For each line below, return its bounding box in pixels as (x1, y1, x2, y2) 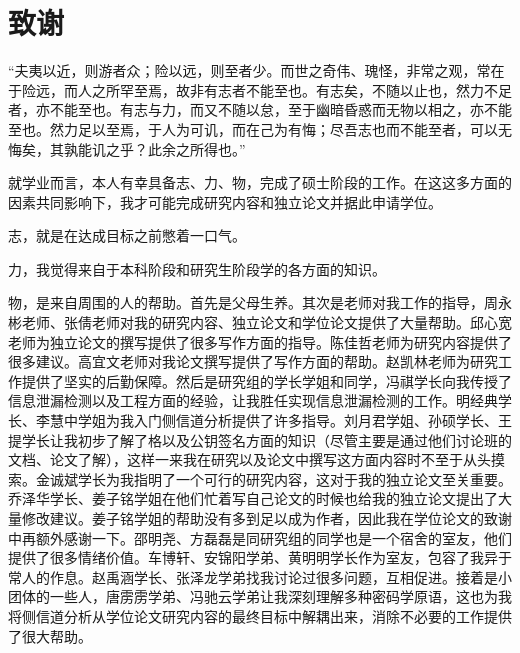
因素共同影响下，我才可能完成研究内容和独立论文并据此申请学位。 (8, 191, 442, 212)
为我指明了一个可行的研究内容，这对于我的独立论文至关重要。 (105, 468, 512, 489)
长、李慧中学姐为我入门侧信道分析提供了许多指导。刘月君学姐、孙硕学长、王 (8, 410, 512, 431)
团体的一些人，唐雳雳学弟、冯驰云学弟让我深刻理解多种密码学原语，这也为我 (8, 586, 512, 607)
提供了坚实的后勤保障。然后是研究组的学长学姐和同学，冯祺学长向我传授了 (21, 370, 512, 391)
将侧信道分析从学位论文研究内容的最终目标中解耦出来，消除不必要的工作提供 (8, 605, 512, 626)
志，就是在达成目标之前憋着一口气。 (8, 225, 246, 246)
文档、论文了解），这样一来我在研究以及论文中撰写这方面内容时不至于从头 (8, 449, 491, 470)
